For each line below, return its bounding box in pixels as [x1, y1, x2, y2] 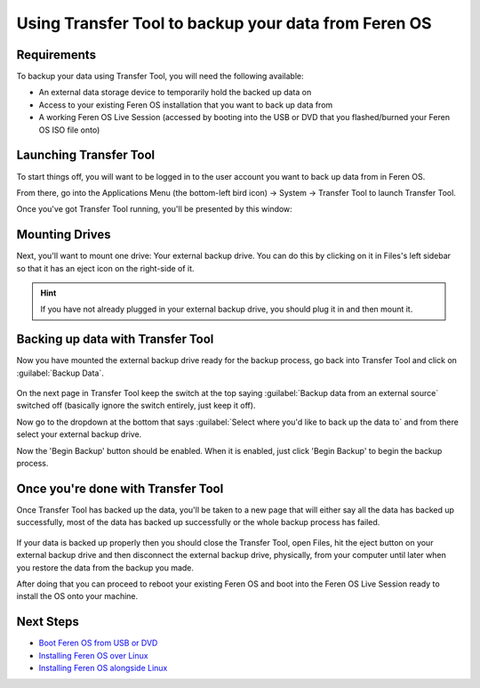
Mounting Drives [16, 227, 111, 242]
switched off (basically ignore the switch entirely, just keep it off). [16, 401, 256, 411]
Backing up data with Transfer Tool [16, 332, 214, 347]
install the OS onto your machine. [16, 591, 139, 602]
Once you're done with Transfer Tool [16, 481, 224, 496]
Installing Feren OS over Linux [38, 650, 148, 660]
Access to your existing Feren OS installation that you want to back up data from [38, 99, 333, 110]
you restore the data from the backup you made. [16, 562, 195, 573]
